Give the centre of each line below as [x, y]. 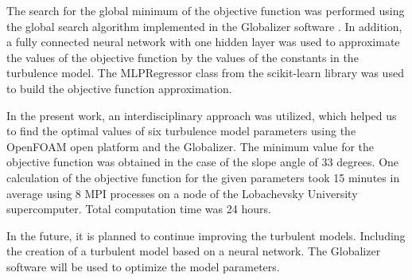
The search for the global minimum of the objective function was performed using [206, 10]
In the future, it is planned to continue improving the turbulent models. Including [206, 235]
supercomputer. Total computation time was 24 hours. [139, 209]
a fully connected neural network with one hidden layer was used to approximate [203, 42]
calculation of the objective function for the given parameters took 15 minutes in [203, 177]
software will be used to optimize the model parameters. [143, 266]
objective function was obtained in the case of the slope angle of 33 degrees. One [203, 162]
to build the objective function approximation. [119, 88]
